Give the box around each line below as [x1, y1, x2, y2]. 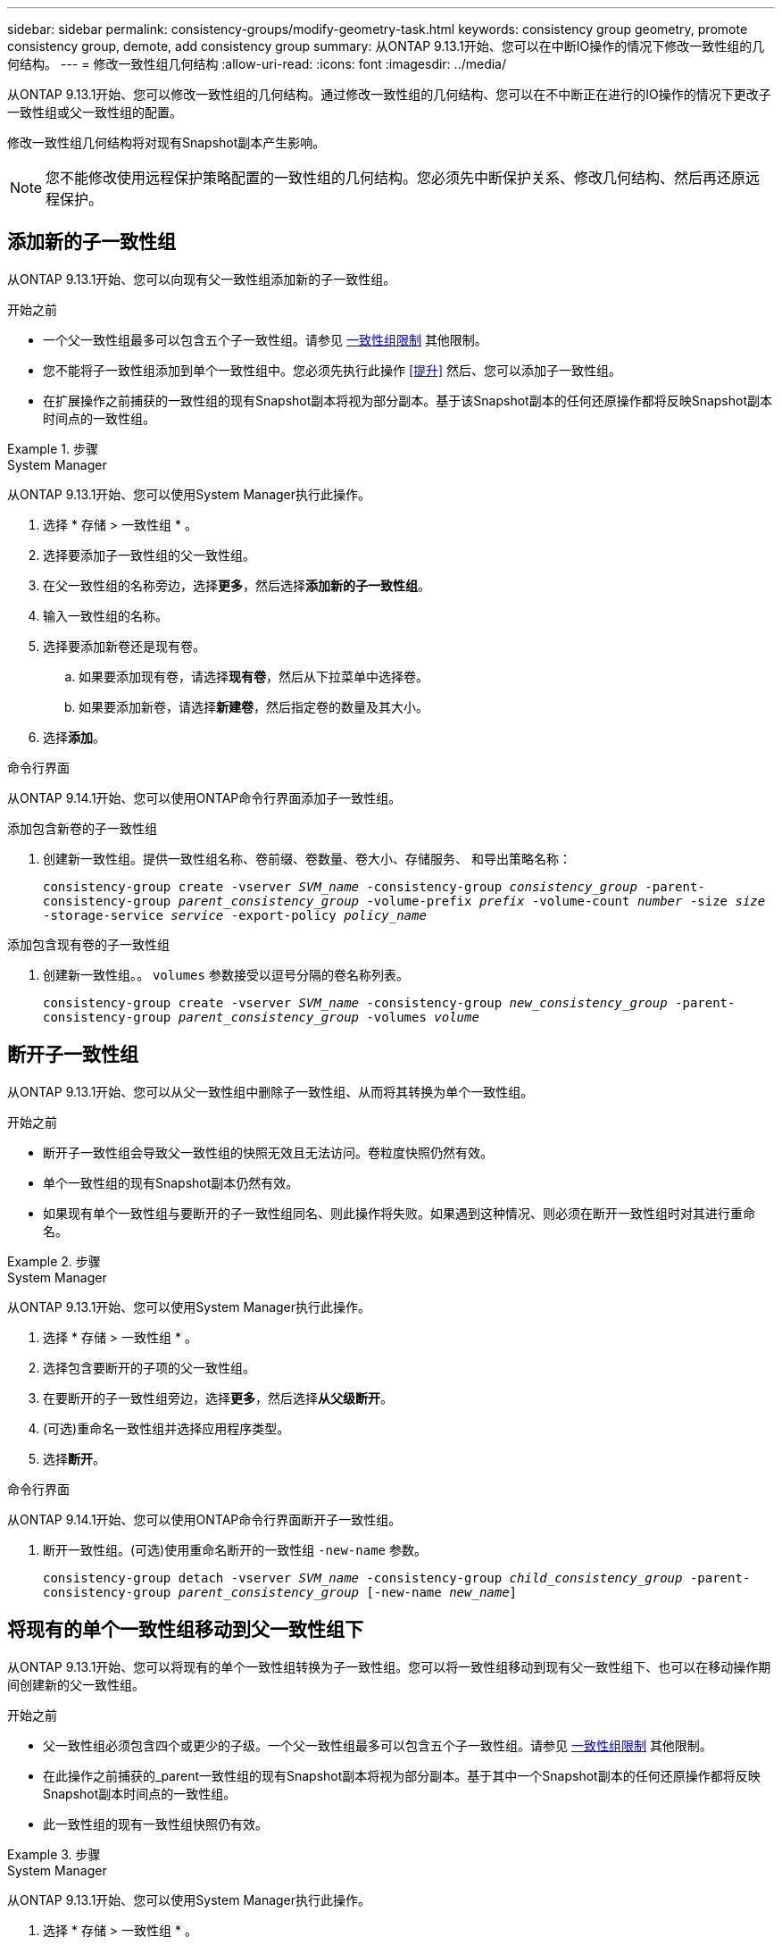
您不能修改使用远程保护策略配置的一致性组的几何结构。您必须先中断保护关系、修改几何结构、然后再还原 [46, 169, 746, 187]
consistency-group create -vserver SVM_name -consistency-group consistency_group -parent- [43, 879, 705, 894]
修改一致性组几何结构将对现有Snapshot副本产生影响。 [7, 135, 326, 150]
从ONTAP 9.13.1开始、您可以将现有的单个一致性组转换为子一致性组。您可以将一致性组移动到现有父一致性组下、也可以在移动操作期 [7, 1658, 771, 1674]
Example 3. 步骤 [7, 1846, 101, 1862]
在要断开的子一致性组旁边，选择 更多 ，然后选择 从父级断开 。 [43, 1390, 393, 1406]
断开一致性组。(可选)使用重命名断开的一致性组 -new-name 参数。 [43, 1541, 427, 1557]
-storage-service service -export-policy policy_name [43, 907, 427, 922]
